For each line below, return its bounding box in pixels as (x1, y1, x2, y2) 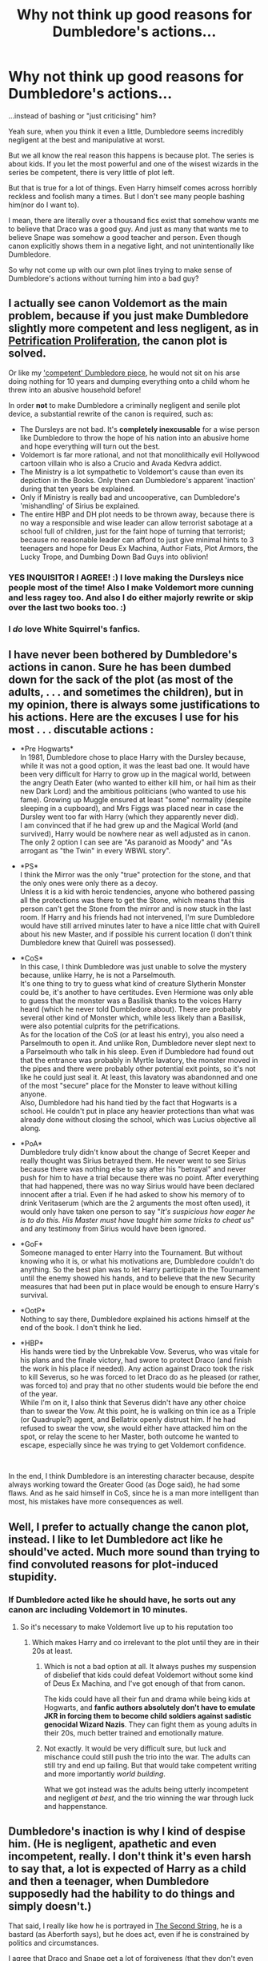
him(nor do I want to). (8, 200, 80, 210)
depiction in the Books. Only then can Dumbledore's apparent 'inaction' (19, 475, 256, 485)
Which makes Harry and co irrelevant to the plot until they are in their (31, 1638, 260, 1647)
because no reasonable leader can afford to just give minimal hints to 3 (19, 534, 254, 545)
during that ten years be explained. (19, 484, 136, 493)
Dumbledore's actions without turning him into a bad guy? (8, 274, 199, 283)
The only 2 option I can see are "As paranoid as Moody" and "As (19, 837, 233, 847)
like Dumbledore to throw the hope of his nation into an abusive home (19, 433, 250, 442)
